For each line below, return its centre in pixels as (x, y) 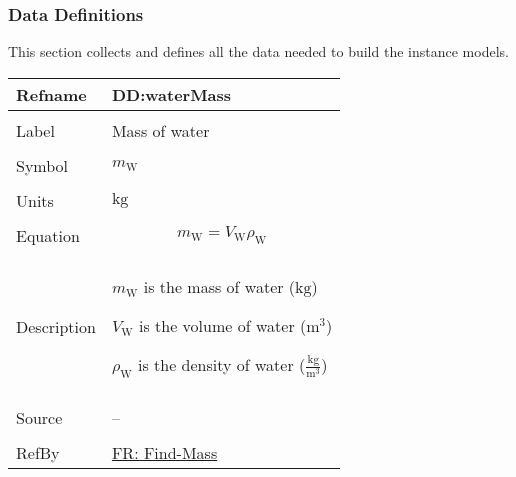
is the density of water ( (221, 364)
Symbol (42, 165)
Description (56, 326)
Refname (51, 94)
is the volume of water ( (222, 325)
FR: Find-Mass (164, 452)
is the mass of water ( (219, 286)
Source (39, 417)
